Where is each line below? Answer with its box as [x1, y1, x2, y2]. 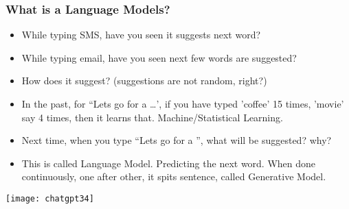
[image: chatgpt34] [5, 193, 94, 204]
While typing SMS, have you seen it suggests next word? [21, 27, 261, 42]
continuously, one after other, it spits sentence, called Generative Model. [21, 169, 326, 184]
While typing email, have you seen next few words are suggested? [21, 50, 297, 64]
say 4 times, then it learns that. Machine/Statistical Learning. [21, 110, 283, 124]
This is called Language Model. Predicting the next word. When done [21, 156, 316, 170]
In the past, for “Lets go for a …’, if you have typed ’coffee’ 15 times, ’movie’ [21, 97, 344, 110]
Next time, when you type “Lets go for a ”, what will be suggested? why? [21, 133, 332, 147]
